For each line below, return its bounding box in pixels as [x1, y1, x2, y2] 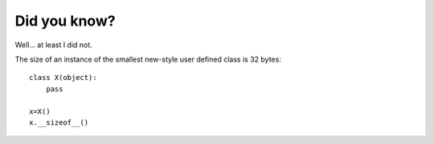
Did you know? [14, 12, 116, 30]
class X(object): [29, 73, 97, 82]
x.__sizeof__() [29, 118, 89, 127]
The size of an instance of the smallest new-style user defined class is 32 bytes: [14, 54, 281, 64]
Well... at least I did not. [14, 40, 92, 50]
